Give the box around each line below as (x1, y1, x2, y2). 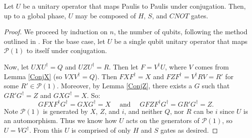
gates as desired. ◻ (160, 125, 218, 135)
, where (165, 61, 187, 71)
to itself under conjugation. (26, 45, 107, 55)
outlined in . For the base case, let (4, 36, 105, 46)
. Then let (109, 61, 139, 71)
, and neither (124, 106, 162, 116)
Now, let (4, 61, 29, 71)
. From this (29, 125, 63, 135)
